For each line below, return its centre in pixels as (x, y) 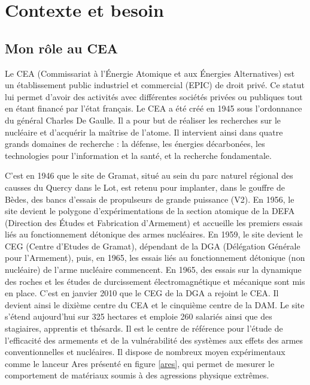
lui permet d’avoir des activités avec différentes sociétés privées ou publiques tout (154, 96)
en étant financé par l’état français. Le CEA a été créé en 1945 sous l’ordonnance (154, 108)
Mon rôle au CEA (62, 48)
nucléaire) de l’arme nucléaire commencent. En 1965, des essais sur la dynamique (153, 270)
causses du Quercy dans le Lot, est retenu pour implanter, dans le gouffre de (145, 187)
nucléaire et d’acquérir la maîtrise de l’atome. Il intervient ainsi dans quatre (144, 132)
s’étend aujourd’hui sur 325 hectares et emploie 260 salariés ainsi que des (139, 316)
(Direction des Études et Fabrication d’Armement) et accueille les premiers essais (154, 222)
